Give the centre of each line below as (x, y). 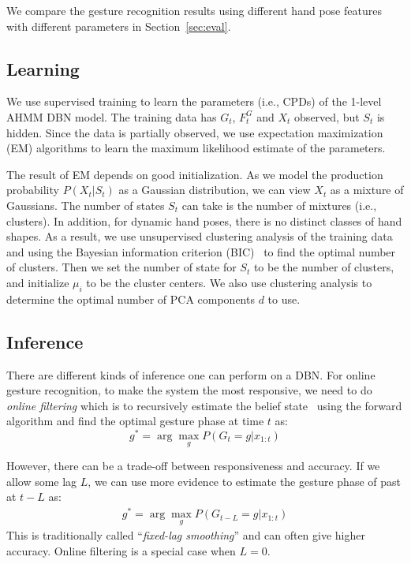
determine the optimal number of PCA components (131, 299)
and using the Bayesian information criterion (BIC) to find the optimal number (201, 251)
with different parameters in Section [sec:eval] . (119, 26)
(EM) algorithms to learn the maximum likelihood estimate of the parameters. (196, 148)
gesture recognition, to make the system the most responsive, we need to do (189, 390)
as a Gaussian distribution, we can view (215, 190)
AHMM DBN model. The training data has (112, 116)
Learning (43, 68)
